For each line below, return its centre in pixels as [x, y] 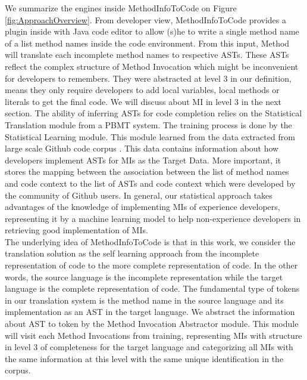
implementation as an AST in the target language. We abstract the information [150, 312]
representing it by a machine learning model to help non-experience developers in [153, 218]
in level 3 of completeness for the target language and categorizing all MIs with [149, 347]
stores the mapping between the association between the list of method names [147, 172]
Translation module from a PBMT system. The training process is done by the [148, 124]
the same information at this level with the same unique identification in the [144, 358]
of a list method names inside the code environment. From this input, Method [147, 43]
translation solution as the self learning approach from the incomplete [132, 253]
